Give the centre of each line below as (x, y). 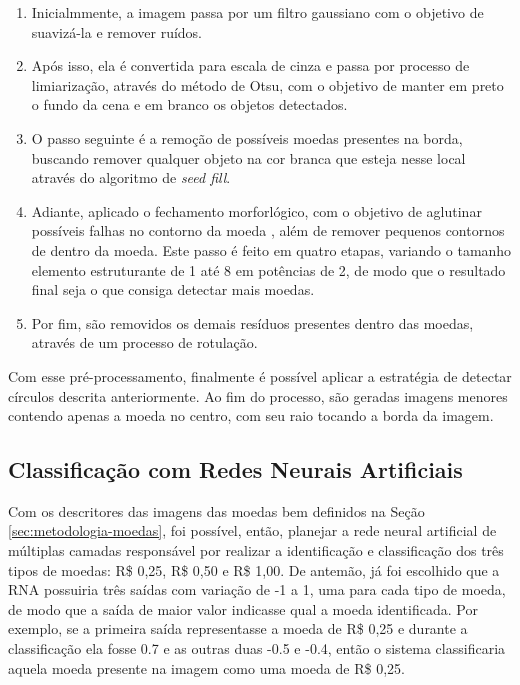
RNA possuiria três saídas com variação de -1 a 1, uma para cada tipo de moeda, (257, 589)
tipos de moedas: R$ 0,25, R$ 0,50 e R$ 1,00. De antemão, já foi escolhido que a (254, 569)
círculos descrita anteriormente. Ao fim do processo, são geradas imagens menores (258, 395)
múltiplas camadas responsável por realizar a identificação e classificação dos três (256, 550)
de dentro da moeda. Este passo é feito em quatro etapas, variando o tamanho (271, 249)
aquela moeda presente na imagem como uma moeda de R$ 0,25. (206, 667)
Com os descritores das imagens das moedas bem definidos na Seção (216, 510)
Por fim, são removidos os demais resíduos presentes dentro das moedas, (252, 322)
